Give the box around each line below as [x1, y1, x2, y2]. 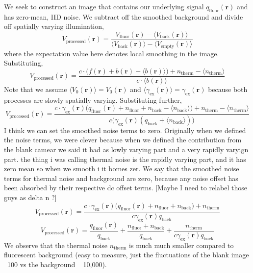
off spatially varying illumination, [4, 21, 104, 31]
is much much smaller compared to [129, 240, 234, 250]
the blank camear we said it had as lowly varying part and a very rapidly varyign [4, 144, 249, 154]
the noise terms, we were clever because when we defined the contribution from [4, 135, 242, 145]
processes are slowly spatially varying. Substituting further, [4, 94, 182, 105]
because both [208, 84, 248, 94]
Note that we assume [4, 84, 67, 94]
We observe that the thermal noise [4, 240, 107, 250]
